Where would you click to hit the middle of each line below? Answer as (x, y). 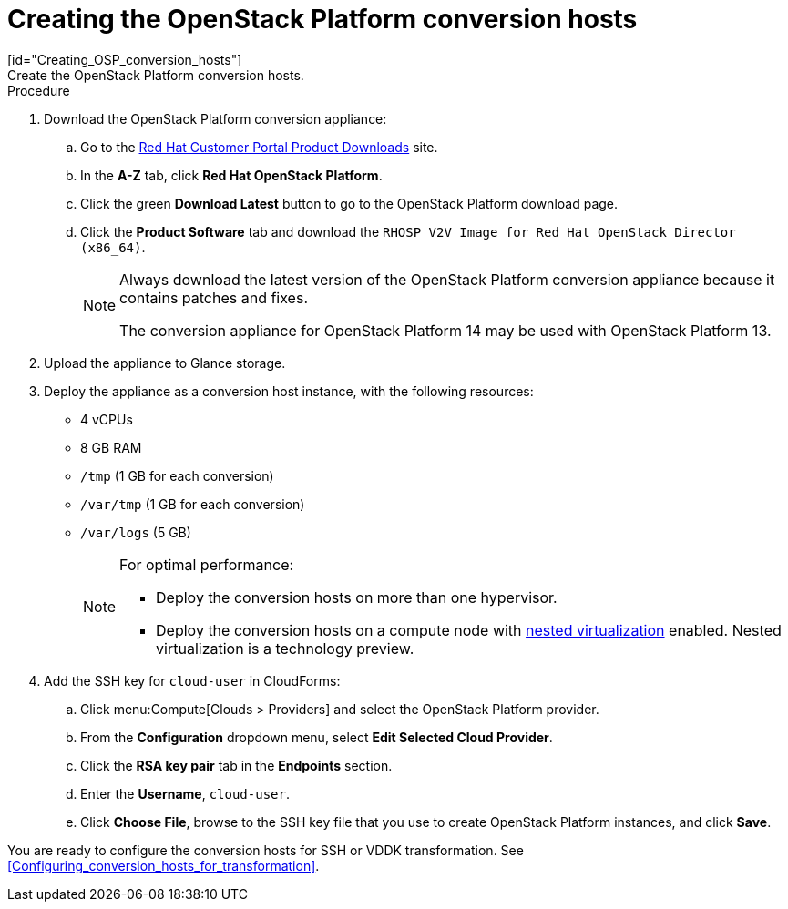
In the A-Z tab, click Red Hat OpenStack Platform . (231, 175)
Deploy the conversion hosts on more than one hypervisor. (357, 597)
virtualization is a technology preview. (285, 648)
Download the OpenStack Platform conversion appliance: (215, 118)
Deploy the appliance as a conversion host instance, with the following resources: (289, 391)
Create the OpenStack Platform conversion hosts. (156, 75)
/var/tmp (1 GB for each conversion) (193, 504)
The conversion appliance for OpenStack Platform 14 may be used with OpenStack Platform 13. (445, 330)
